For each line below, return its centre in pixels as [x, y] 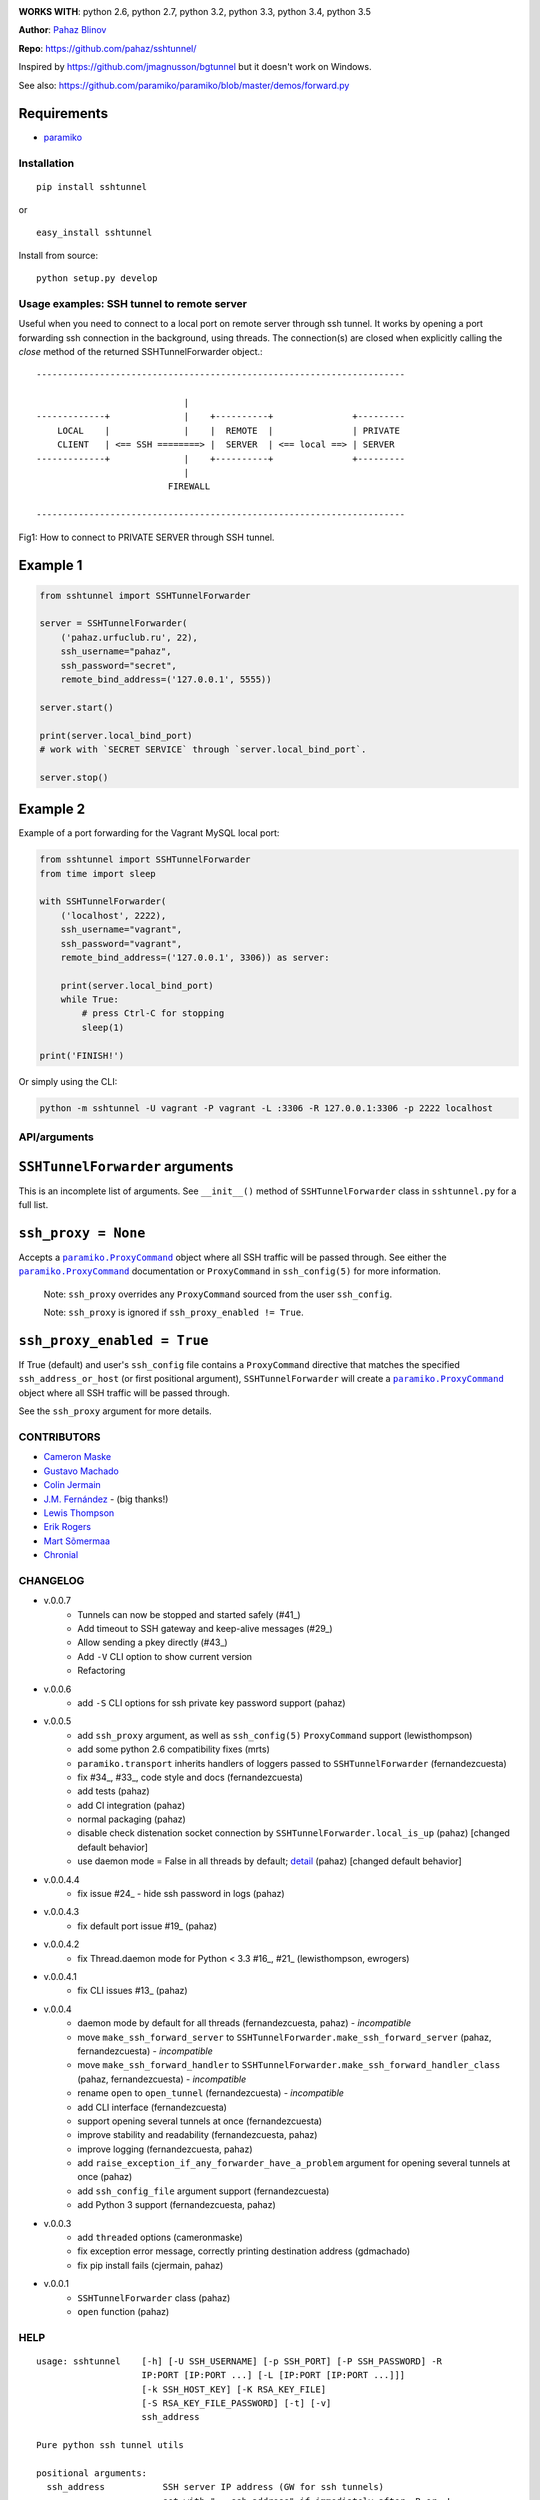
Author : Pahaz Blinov [62, 30]
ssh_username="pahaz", [116, 651]
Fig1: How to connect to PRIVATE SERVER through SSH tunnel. [146, 537]
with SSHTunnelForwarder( [103, 901]
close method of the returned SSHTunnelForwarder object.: [141, 351]
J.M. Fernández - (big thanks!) [106, 1499]
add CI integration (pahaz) [131, 1805]
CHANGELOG [51, 1580]
